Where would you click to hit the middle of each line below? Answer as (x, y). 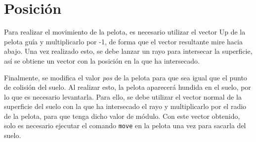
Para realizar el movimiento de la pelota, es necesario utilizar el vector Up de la (125, 32)
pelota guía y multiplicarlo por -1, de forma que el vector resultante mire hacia (123, 41)
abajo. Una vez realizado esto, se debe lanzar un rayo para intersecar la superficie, (128, 51)
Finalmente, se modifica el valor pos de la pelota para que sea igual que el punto (126, 77)
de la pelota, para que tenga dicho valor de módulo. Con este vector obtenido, (122, 116)
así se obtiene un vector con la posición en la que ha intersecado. (102, 60)
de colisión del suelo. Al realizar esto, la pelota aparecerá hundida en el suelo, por (128, 87)
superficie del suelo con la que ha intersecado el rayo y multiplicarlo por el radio (125, 106)
